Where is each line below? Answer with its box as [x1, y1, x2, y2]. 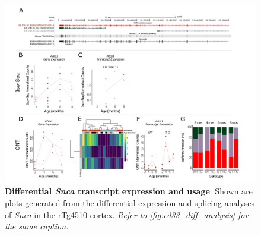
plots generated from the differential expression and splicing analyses [5, 196, 255, 209]
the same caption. [5, 220, 69, 232]
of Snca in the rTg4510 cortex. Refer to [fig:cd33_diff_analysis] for [5, 208, 249, 221]
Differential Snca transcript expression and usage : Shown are [5, 185, 253, 197]
